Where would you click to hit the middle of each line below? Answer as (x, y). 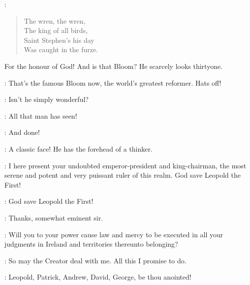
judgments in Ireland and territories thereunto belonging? (91, 244)
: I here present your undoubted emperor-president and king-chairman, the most (125, 165)
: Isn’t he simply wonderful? (47, 99)
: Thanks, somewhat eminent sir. (54, 217)
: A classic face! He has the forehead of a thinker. (78, 148)
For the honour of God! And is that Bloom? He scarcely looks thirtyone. (114, 66)
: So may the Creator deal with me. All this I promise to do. (95, 260)
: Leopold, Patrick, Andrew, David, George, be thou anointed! (98, 277)
